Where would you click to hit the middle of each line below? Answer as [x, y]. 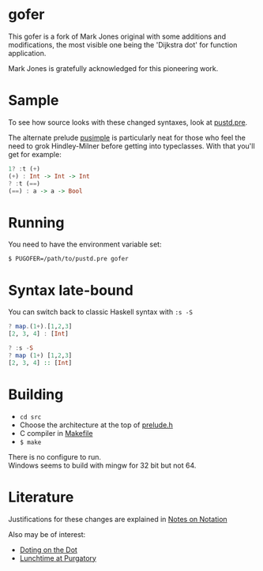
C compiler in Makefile [56, 433]
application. [27, 53]
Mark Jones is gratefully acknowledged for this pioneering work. [113, 68]
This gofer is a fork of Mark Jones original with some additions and [117, 36]
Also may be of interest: [47, 534]
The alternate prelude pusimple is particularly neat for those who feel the [127, 137]
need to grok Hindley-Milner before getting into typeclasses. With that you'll [131, 146]
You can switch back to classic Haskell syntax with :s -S [101, 312]
